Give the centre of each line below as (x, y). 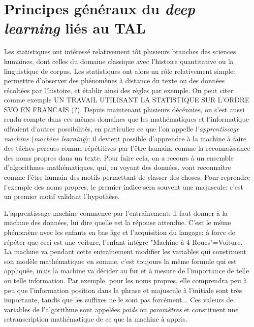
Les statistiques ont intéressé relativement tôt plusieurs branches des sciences (120, 51)
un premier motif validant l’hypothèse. (62, 196)
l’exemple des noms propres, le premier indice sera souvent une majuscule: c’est (124, 186)
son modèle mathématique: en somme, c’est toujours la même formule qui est (120, 261)
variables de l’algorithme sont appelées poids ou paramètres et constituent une (121, 309)
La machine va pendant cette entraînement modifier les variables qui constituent (125, 251)
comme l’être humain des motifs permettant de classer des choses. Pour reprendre (127, 177)
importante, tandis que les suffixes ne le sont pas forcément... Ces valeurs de (119, 300)
